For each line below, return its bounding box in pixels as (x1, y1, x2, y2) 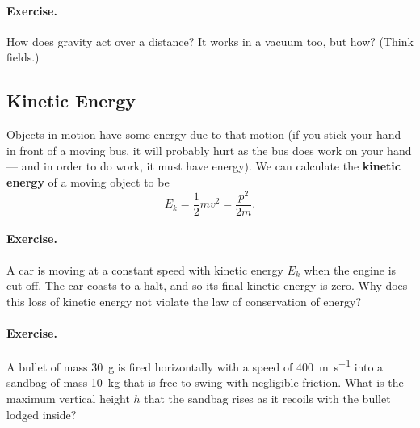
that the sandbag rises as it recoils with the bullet (144, 389, 391, 406)
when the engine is (304, 261, 397, 278)
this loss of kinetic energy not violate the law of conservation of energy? (6, 292, 362, 309)
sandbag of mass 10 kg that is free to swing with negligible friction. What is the (6, 374, 404, 391)
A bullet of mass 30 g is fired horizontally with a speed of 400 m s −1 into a (6, 356, 384, 375)
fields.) (6, 48, 40, 65)
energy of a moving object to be (6, 173, 170, 190)
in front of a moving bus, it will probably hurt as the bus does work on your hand (6, 141, 412, 158)
